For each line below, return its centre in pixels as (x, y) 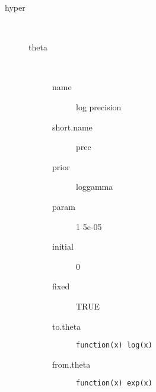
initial (63, 246)
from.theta (71, 364)
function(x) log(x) (114, 345)
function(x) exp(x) (114, 383)
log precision (99, 106)
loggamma (95, 187)
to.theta (67, 326)
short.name (72, 127)
